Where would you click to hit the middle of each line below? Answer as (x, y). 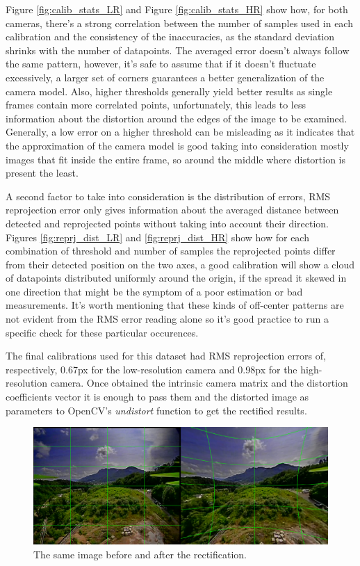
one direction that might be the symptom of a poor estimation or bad (154, 291)
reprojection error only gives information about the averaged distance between (172, 210)
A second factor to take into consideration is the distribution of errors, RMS (168, 196)
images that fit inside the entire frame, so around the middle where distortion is (176, 159)
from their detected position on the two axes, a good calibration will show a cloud (180, 264)
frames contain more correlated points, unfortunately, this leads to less (156, 105)
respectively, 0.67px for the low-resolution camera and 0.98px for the (152, 369)
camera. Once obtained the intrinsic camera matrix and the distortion (199, 383)
